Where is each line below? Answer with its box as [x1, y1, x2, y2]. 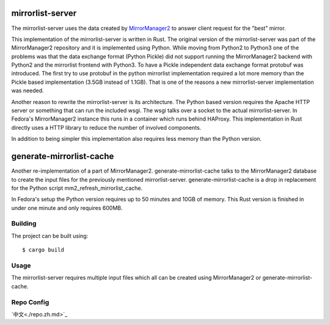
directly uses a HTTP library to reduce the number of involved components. [11, 124, 202, 131]
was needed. [11, 87, 44, 94]
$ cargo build [22, 247, 64, 253]
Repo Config [11, 297, 50, 306]
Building [11, 219, 37, 228]
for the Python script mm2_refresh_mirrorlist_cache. [11, 184, 143, 192]
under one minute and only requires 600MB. [11, 204, 123, 211]
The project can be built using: [11, 232, 89, 239]
